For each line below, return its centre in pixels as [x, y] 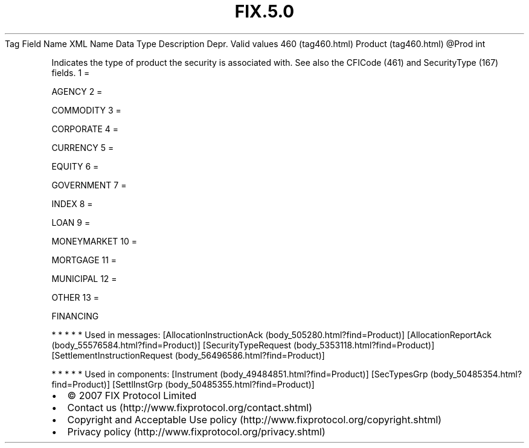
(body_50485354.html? [476, 374]
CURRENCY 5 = [83, 147]
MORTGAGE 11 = [84, 260]
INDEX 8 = [72, 203]
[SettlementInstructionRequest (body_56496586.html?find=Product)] [188, 355]
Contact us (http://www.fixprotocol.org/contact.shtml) [190, 407]
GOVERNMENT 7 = [89, 185]
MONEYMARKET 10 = [95, 241]
